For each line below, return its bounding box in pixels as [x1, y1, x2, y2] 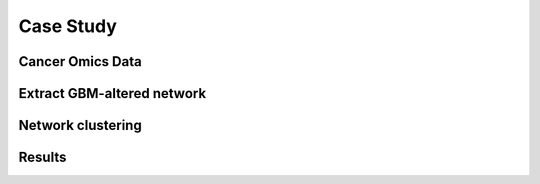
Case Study [18, 15, 117, 37]
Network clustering [18, 117, 142, 134]
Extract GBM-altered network [18, 85, 207, 102]
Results [18, 149, 67, 166]
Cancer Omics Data [18, 53, 142, 70]
